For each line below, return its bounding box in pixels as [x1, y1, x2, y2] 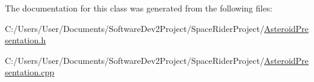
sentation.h [5, 34, 46, 46]
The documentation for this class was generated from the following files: [5, 2, 273, 14]
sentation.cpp [5, 66, 55, 78]
